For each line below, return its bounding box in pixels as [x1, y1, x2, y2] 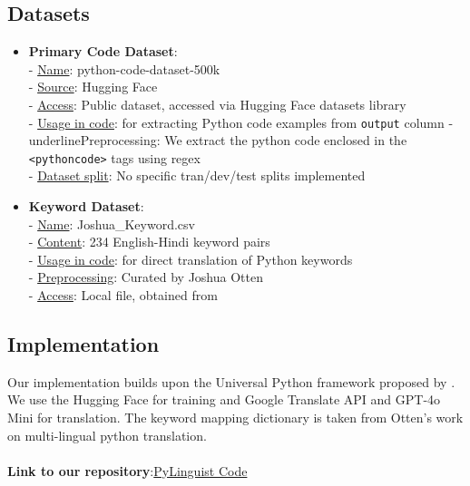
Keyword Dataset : [28, 197, 144, 216]
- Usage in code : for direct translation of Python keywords [28, 249, 353, 268]
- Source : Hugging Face [28, 77, 158, 96]
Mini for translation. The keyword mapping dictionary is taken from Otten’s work [7, 408, 464, 427]
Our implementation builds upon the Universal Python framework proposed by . [7, 372, 455, 391]
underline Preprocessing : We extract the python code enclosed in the [28, 131, 407, 150]
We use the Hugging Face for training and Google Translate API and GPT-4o [7, 390, 441, 409]
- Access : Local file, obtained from [28, 286, 218, 305]
